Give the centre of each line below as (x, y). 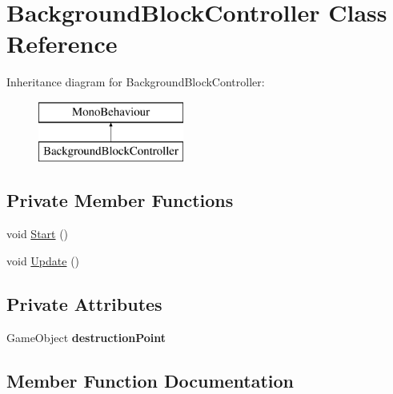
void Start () (38, 234)
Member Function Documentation (150, 380)
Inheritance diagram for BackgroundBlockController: (136, 82)
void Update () (43, 260)
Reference (62, 44)
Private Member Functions (120, 200)
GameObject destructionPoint (86, 337)
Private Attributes (84, 303)
